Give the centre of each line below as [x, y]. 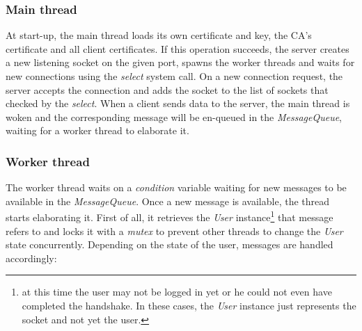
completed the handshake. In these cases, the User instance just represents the [189, 305]
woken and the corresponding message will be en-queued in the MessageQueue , [174, 116]
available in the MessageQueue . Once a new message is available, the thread [168, 201]
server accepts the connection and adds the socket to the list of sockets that [167, 89]
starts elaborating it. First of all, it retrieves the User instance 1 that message [170, 216]
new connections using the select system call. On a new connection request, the [174, 76]
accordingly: [31, 258]
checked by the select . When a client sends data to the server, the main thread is [178, 103]
